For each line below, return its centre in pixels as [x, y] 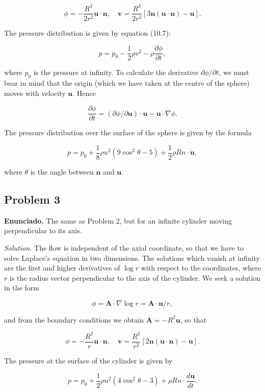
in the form [22, 288]
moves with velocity [35, 93]
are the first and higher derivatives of [62, 268]
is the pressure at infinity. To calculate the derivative [116, 72]
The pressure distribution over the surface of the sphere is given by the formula [128, 132]
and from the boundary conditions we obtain [74, 319]
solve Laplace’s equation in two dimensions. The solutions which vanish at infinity [132, 258]
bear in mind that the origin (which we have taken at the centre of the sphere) [127, 83]
